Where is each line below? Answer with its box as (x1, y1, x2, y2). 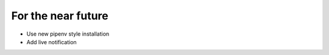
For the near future (11, 9, 109, 22)
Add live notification (26, 38, 77, 45)
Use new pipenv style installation (26, 30, 110, 37)
